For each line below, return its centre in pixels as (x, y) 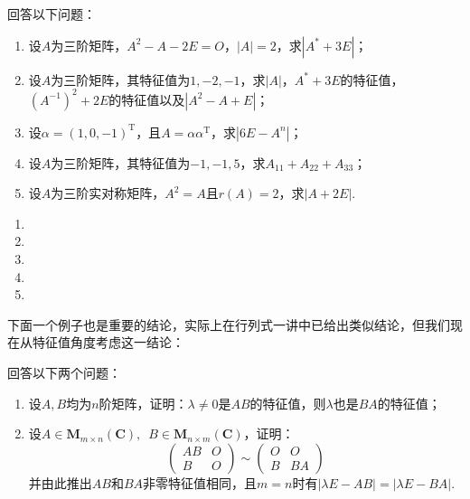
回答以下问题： (52, 14)
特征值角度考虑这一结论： (108, 342)
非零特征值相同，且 (200, 482)
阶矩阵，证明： (143, 403)
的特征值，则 (288, 403)
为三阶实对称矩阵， (108, 193)
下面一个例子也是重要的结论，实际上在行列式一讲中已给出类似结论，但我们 (229, 324)
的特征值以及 (147, 99)
